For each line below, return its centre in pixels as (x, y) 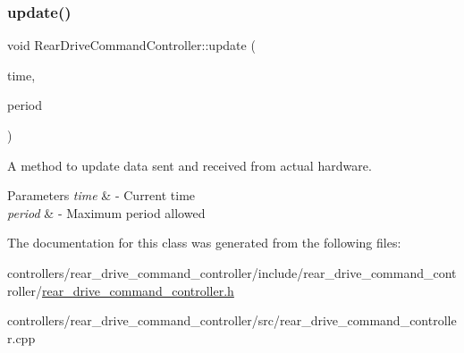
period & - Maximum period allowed (106, 212)
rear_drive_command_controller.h (138, 290)
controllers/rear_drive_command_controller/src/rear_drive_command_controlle (232, 320)
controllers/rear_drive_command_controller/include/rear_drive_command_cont (232, 272)
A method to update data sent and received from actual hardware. (190, 165)
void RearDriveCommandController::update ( (131, 45)
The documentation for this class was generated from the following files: (204, 243)
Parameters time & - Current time (101, 195)
